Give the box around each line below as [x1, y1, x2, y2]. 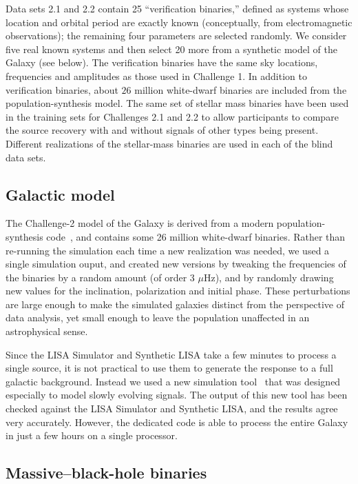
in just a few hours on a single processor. [6, 428, 178, 443]
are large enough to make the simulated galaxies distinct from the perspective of [6, 296, 344, 311]
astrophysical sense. [6, 324, 88, 339]
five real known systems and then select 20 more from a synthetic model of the [6, 41, 337, 56]
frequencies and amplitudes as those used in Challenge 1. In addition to [6, 68, 307, 83]
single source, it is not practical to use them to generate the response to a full [6, 361, 333, 375]
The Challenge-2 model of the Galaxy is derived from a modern [6, 216, 274, 230]
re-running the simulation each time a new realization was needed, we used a [6, 243, 330, 257]
